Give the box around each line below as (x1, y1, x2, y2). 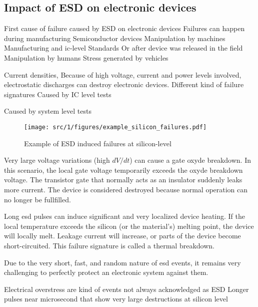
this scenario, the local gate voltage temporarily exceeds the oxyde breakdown (4, 164, 243, 175)
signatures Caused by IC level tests (4, 89, 111, 99)
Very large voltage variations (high (4, 155, 110, 165)
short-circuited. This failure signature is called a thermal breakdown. (4, 240, 214, 250)
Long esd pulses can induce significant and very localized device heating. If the (4, 211, 245, 221)
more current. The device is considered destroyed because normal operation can (4, 184, 248, 194)
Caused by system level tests (4, 106, 91, 116)
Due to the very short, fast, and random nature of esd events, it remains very (4, 257, 241, 267)
